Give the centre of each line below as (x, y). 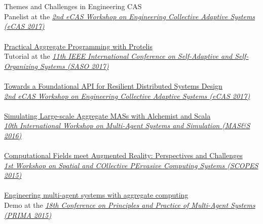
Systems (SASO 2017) (74, 66)
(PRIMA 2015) (28, 215)
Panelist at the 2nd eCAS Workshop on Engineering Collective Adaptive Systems (130, 16)
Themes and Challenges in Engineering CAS (73, 6)
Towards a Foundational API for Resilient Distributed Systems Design (113, 85)
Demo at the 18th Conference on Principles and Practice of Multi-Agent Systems (130, 205)
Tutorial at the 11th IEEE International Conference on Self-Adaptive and (118, 56)
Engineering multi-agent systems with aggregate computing (96, 195)
